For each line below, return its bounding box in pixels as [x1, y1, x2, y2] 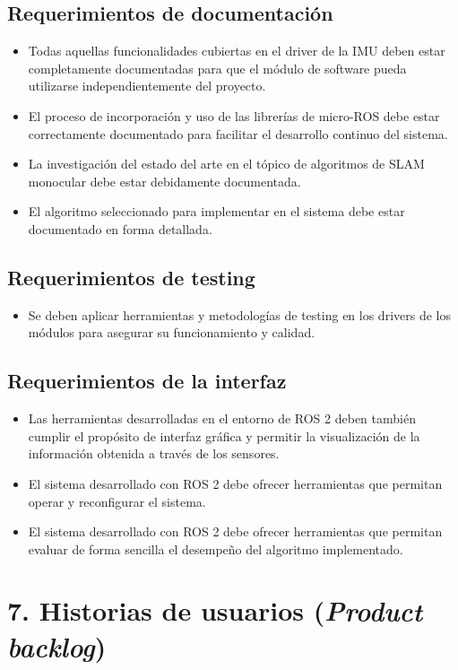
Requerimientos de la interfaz [7, 367, 287, 395]
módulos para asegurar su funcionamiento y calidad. [28, 323, 315, 342]
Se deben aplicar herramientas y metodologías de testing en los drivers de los [28, 305, 451, 324]
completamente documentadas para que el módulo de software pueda [28, 58, 407, 77]
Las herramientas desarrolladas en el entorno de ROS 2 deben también [28, 409, 416, 428]
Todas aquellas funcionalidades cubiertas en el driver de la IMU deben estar [28, 41, 445, 60]
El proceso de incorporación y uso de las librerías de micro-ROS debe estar [28, 106, 440, 125]
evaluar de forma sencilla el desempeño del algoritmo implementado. [28, 539, 403, 558]
